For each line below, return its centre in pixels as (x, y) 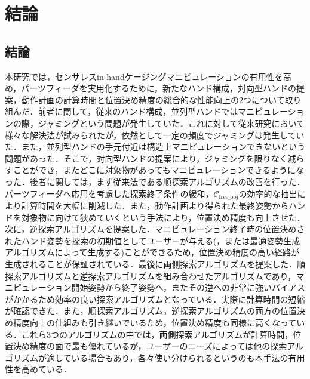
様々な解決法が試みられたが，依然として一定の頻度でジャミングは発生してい (155, 135)
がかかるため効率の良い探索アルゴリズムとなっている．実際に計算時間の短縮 (155, 299)
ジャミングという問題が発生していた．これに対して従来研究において (171, 123)
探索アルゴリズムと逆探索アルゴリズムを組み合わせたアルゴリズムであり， (151, 275)
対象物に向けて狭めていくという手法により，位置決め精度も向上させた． (163, 217)
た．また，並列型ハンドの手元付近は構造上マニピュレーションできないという (155, 147)
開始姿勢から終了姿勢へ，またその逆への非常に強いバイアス (188, 287)
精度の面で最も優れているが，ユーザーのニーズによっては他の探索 (158, 346)
